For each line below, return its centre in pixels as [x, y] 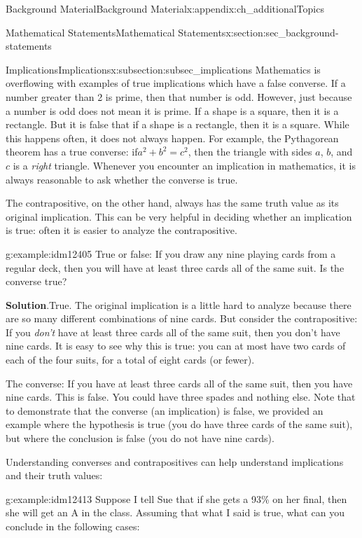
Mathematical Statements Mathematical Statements [116, 32]
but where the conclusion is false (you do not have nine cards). [140, 438]
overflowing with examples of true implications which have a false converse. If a [176, 83]
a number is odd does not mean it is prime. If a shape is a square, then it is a [172, 110]
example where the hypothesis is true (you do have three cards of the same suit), [179, 424]
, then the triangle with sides [250, 152]
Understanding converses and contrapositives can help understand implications [175, 461]
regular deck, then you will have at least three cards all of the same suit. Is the [175, 267]
